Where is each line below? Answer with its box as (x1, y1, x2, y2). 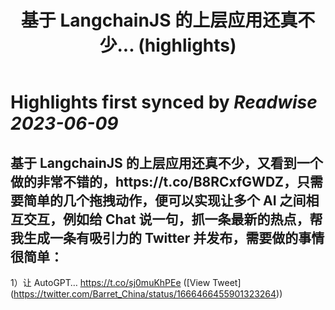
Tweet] (212, 277, 242, 288)
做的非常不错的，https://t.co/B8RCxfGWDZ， (10, 173, 298, 190)
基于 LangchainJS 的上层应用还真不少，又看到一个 (10, 154, 323, 171)
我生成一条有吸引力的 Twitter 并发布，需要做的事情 (10, 229, 325, 246)
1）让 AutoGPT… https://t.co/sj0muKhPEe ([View (10, 277, 211, 288)
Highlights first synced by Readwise (10, 91, 318, 114)
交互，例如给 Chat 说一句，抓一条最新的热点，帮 (23, 211, 323, 228)
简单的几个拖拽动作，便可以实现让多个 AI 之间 (23, 192, 307, 209)
